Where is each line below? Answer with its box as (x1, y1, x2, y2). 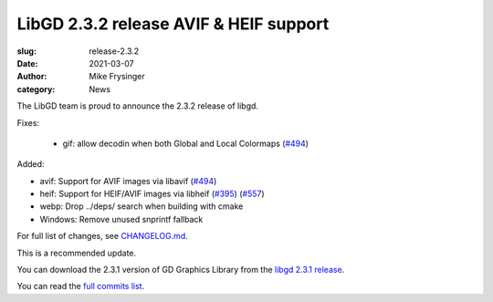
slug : (16, 46, 37, 57)
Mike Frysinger (89, 71, 145, 82)
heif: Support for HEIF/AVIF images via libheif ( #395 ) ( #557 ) (39, 188, 265, 200)
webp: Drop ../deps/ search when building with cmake (39, 201, 244, 212)
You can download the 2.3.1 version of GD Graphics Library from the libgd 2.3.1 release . (16, 265, 345, 276)
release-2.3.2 (89, 46, 140, 57)
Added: (16, 159, 45, 170)
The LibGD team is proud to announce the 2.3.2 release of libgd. (16, 100, 259, 111)
